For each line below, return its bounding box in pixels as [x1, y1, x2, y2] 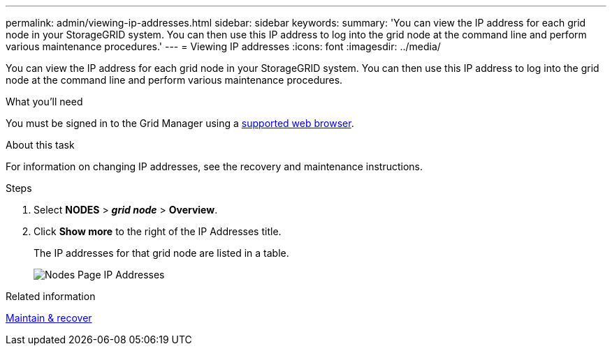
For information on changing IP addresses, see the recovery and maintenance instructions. [6, 160, 423, 172]
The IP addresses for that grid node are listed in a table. [34, 247, 289, 259]
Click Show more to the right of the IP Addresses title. [34, 225, 282, 237]
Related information [6, 290, 96, 302]
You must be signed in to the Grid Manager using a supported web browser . [6, 117, 354, 129]
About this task [6, 139, 75, 151]
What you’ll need [6, 96, 83, 107]
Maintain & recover [6, 312, 92, 324]
